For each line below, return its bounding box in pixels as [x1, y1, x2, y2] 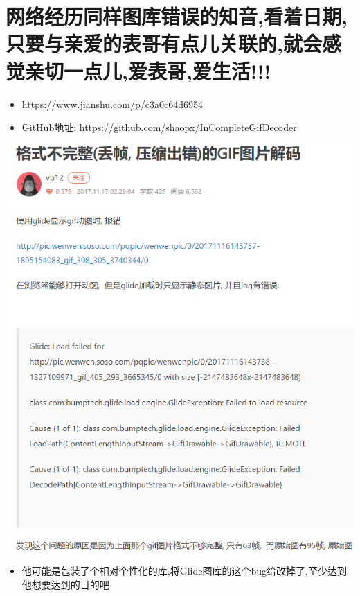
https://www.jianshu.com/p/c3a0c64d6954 [21, 96, 203, 111]
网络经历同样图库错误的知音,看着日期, [6, 2, 348, 30]
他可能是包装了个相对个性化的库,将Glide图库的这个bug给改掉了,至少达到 [21, 563, 347, 577]
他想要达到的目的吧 [21, 577, 109, 591]
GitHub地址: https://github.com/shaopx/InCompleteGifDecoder [21, 120, 297, 134]
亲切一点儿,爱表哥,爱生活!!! [25, 56, 271, 85]
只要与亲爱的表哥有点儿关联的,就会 [6, 29, 322, 58]
